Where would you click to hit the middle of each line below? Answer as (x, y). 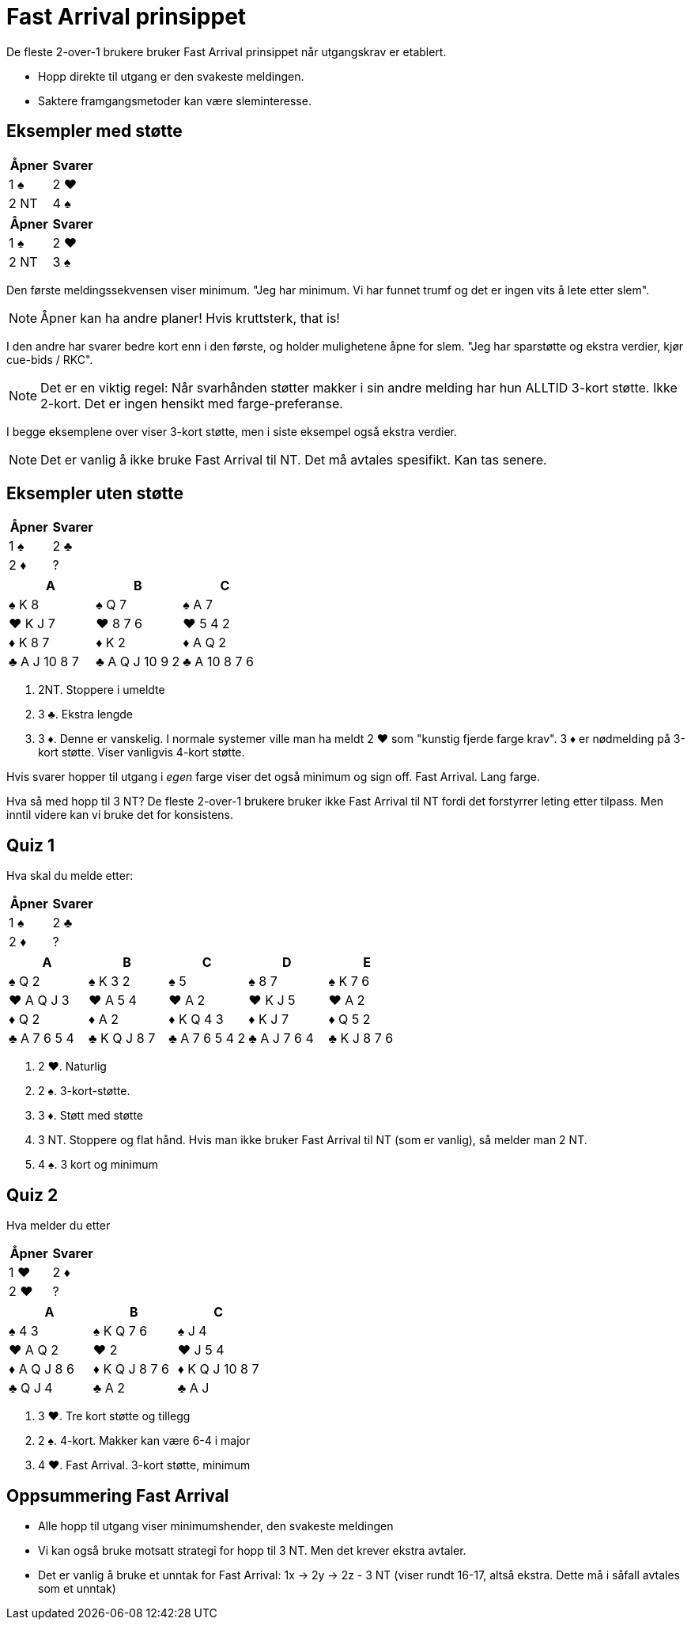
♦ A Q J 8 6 (42, 1369)
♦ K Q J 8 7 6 (131, 1369)
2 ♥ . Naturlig (72, 1067)
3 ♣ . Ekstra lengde (86, 714)
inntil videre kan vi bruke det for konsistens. (120, 815)
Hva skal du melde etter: (70, 876)
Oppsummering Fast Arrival (118, 1495)
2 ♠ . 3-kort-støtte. (84, 1091)
